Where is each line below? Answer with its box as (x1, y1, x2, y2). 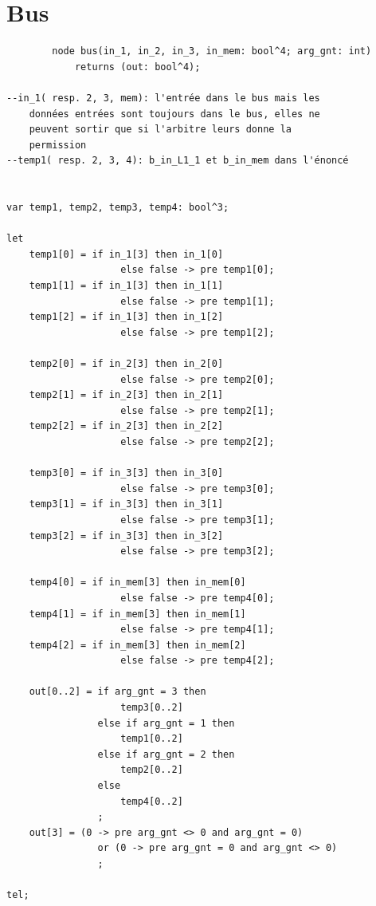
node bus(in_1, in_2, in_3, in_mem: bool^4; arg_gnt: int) (52, 45, 372, 57)
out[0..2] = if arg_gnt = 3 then (29, 686, 206, 698)
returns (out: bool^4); (74, 61, 201, 73)
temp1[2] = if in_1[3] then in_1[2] (29, 311, 224, 323)
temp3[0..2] (120, 702, 183, 714)
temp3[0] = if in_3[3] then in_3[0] (29, 467, 224, 479)
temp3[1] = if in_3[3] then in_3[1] (29, 498, 224, 510)
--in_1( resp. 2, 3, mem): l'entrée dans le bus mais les (6, 92, 320, 104)
